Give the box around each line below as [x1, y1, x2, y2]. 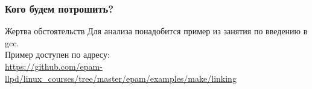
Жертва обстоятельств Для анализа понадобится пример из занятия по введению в [5, 25, 308, 37]
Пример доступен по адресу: [5, 48, 110, 61]
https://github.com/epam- [5, 60, 103, 72]
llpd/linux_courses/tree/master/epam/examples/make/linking [5, 72, 237, 84]
